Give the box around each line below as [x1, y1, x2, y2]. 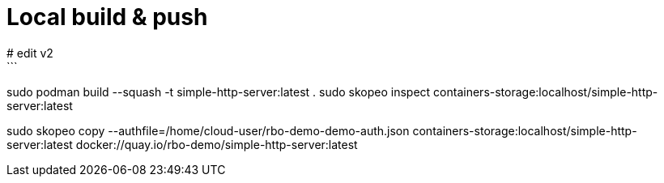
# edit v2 [6, 45, 53, 60]
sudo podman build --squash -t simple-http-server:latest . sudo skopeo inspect [6, 84, 431, 99]
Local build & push [6, 3, 208, 31]
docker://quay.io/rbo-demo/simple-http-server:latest [75, 137, 358, 151]
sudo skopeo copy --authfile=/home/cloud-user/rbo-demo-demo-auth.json [6, 123, 410, 138]
